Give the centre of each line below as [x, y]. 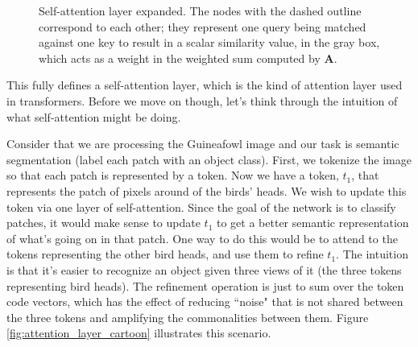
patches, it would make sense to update [103, 223]
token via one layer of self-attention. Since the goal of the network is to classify [201, 207]
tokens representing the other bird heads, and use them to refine [165, 254]
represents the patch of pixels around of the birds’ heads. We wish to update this [207, 190]
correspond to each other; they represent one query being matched [203, 26]
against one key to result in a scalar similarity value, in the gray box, [209, 42]
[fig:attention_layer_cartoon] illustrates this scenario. [139, 333]
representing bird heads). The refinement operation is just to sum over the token [205, 285]
